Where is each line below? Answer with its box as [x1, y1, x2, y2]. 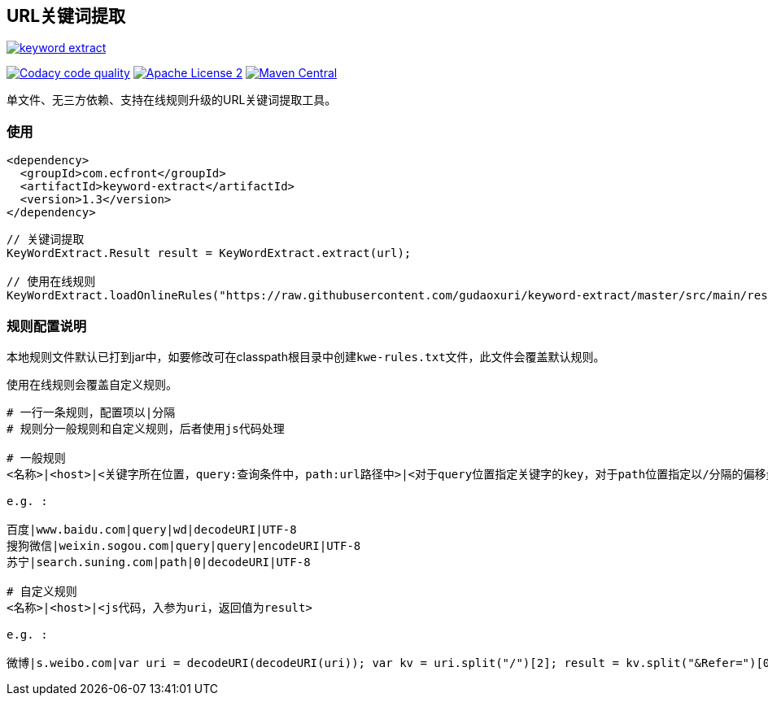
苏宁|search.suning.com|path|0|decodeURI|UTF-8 [7, 555, 311, 569]
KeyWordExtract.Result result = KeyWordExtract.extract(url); [7, 246, 412, 260]
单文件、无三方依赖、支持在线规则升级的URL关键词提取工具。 [7, 93, 337, 107]
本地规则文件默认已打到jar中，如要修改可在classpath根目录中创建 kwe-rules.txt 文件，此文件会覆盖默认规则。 [7, 349, 605, 364]
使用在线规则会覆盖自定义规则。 [7, 377, 177, 391]
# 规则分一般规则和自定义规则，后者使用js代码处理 [7, 421, 285, 435]
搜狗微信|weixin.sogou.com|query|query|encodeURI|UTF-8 [7, 538, 361, 552]
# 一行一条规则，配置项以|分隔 [7, 405, 176, 419]
